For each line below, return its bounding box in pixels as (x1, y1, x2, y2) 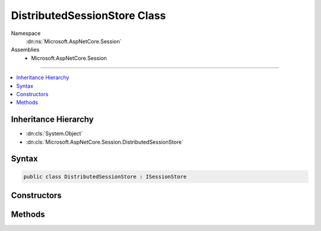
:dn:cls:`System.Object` (26, 130, 83, 137)
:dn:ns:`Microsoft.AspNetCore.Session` (26, 37, 122, 45)
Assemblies (11, 46, 40, 53)
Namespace (11, 30, 41, 37)
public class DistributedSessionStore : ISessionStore (23, 173, 187, 180)
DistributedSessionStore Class (11, 9, 166, 22)
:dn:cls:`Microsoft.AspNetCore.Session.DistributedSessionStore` (26, 138, 184, 145)
